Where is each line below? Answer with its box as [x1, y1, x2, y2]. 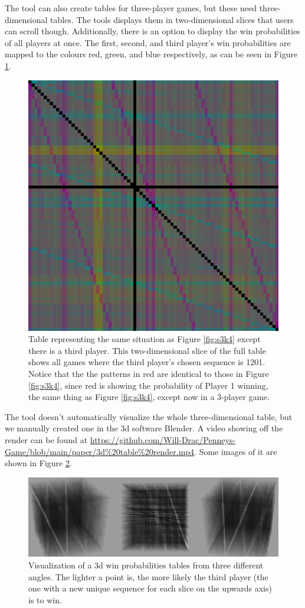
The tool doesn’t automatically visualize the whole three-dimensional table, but [5, 410, 293, 422]
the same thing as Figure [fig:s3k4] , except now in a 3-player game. [28, 391, 270, 403]
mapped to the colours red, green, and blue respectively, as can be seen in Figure [5, 48, 298, 60]
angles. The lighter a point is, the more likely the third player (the [28, 570, 268, 583]
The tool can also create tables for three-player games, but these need [5, 2, 257, 14]
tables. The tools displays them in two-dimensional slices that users [50, 13, 294, 25]
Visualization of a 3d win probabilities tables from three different [28, 558, 264, 571]
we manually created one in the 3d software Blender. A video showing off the [5, 422, 283, 434]
